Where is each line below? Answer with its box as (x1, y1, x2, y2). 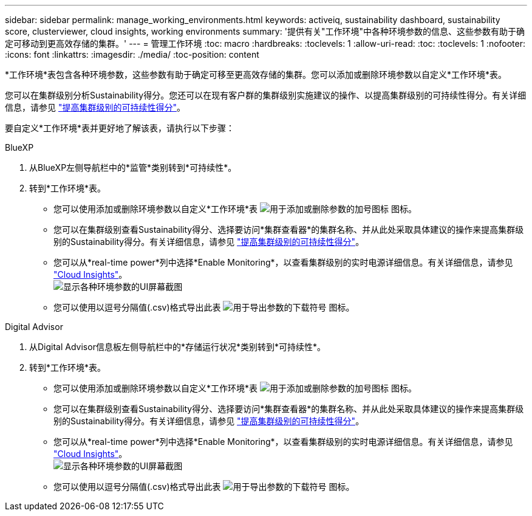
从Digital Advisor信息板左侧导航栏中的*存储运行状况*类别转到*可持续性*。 (29, 342, 326, 352)
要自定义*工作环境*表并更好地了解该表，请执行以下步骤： (5, 123, 235, 133)
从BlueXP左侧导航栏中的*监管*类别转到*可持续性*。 (29, 162, 237, 173)
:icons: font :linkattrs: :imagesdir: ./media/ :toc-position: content (5, 49, 259, 60)
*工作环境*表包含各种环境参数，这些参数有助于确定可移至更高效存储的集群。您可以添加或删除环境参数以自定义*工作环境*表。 (5, 69, 507, 80)
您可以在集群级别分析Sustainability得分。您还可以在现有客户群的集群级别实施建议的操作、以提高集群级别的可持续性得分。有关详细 (5, 90, 527, 100)
